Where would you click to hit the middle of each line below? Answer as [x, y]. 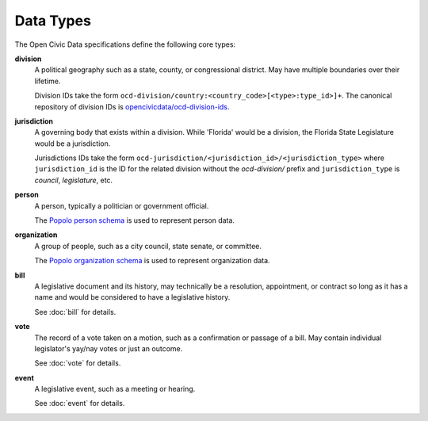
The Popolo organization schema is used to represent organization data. [152, 261]
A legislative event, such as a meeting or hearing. [115, 389]
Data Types [53, 21]
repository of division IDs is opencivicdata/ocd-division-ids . [132, 106]
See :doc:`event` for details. [80, 404]
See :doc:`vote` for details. [78, 363]
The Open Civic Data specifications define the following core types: [125, 44]
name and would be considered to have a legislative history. [132, 297]
